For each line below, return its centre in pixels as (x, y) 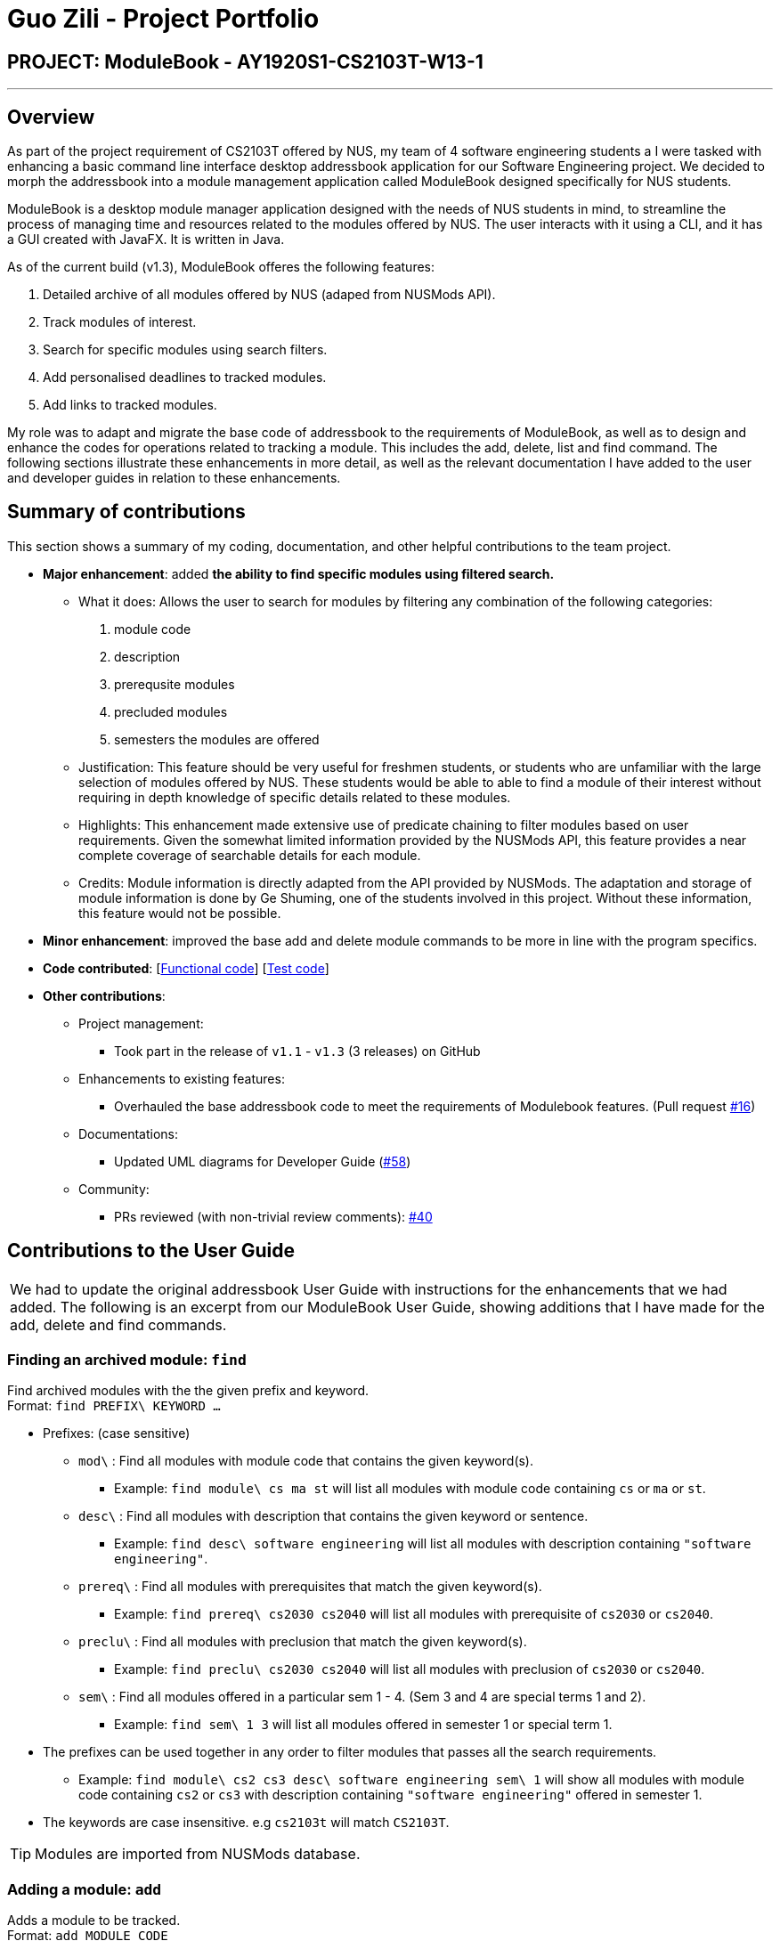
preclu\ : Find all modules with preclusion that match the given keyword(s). (303, 1642)
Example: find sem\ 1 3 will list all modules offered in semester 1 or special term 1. (363, 1725)
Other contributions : (104, 995)
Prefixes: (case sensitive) (117, 1433)
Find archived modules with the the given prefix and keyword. (188, 1391)
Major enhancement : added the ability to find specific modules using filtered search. (299, 573)
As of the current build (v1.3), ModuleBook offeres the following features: (221, 267)
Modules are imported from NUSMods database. (198, 1854)
